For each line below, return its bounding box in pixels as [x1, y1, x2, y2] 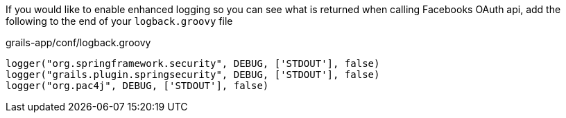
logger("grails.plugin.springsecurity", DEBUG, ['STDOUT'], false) [6, 69, 380, 80]
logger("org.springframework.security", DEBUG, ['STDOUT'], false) [6, 58, 380, 69]
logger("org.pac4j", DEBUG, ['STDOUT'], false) [6, 80, 269, 91]
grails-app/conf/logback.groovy [6, 37, 151, 48]
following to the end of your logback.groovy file [6, 15, 233, 27]
